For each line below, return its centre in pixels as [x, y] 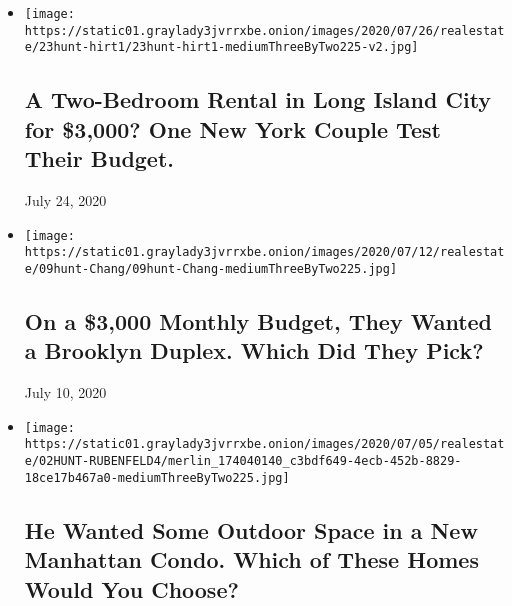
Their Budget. [99, 158]
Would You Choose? [131, 588]
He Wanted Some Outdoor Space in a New [251, 529]
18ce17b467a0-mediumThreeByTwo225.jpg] [157, 477]
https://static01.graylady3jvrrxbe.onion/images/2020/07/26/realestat [264, 30]
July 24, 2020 [65, 199]
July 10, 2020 [65, 392]
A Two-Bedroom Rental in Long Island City [258, 99]
